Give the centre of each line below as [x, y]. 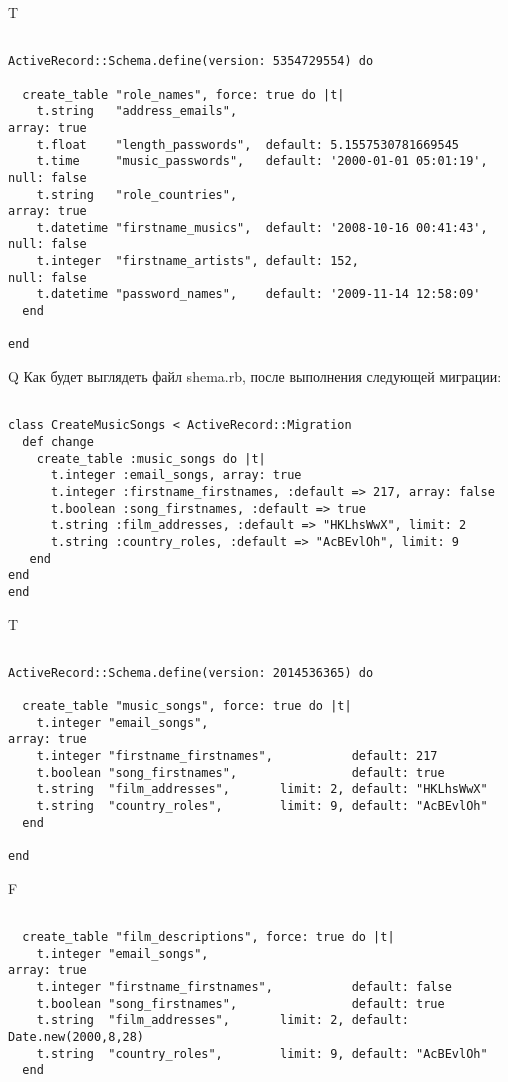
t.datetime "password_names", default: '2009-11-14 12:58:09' [258, 294]
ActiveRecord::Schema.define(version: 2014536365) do [191, 672]
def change [58, 441]
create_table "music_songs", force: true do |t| [187, 706]
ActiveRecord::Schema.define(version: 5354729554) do [191, 61]
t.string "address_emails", [137, 111]
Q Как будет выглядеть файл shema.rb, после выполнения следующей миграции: [255, 376]
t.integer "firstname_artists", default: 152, [197, 261]
